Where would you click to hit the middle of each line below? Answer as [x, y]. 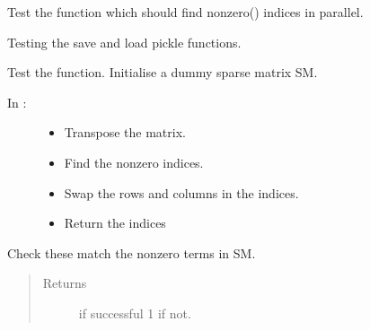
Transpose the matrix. [125, 132]
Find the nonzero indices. [134, 162]
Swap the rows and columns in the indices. [181, 192]
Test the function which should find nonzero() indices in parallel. [185, 12]
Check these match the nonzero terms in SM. [132, 252]
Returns [65, 283]
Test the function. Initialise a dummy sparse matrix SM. [163, 72]
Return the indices [115, 223]
